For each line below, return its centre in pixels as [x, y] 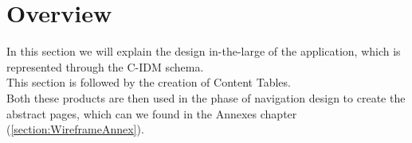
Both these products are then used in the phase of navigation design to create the [206, 97]
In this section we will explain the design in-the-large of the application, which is [204, 51]
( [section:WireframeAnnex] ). [75, 129]
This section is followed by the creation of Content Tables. [149, 82]
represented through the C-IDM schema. [105, 66]
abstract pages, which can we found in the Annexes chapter [152, 113]
